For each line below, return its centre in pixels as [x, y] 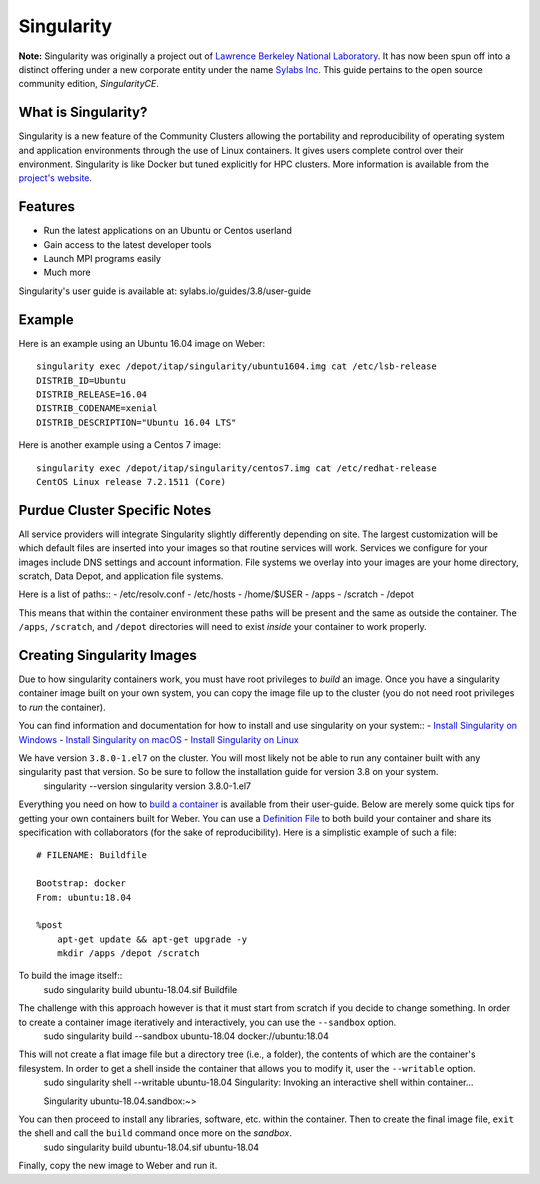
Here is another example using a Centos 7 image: [120, 445]
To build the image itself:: [70, 976]
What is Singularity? [83, 112]
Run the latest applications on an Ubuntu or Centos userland [167, 231]
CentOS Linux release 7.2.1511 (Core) [131, 481]
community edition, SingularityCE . [88, 84]
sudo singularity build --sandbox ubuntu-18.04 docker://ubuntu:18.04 [186, 1036]
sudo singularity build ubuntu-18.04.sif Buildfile [140, 989]
